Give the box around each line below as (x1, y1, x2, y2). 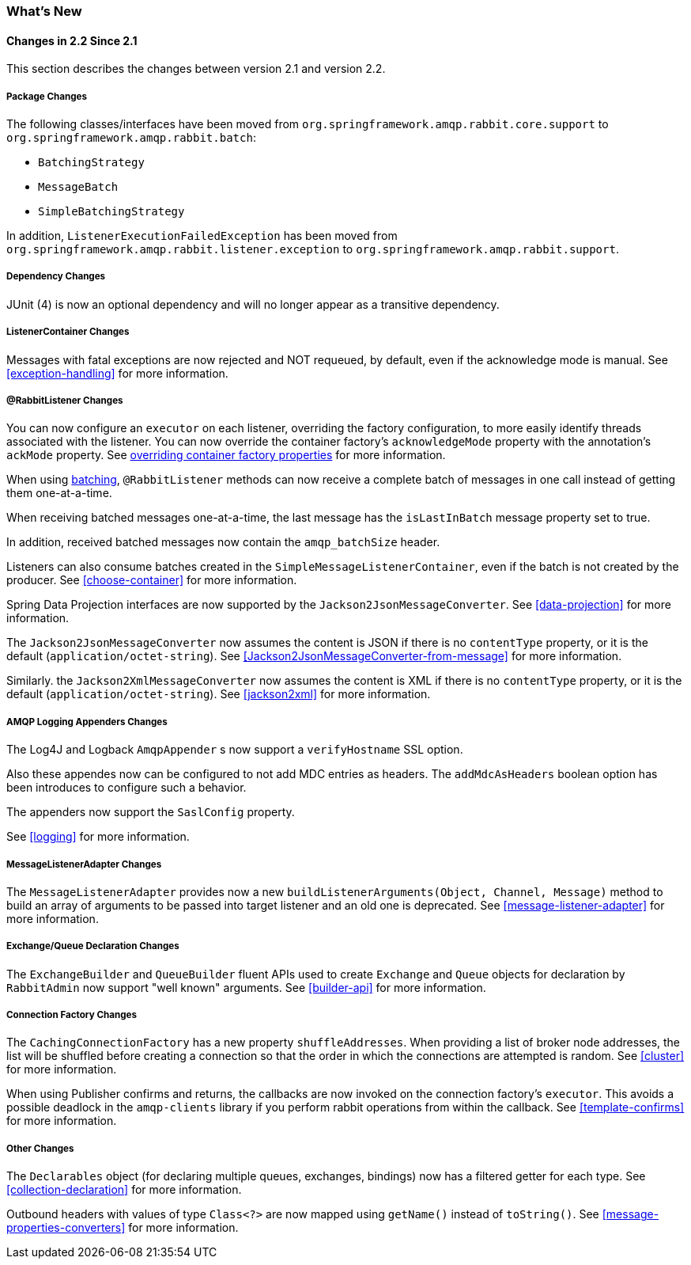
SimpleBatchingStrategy (38, 205, 185, 218)
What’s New (6, 3, 82, 19)
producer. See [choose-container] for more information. (6, 573, 297, 587)
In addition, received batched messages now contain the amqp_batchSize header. (6, 535, 440, 549)
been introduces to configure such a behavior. (6, 781, 247, 795)
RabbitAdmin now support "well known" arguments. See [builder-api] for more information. (6, 980, 486, 994)
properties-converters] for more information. (6, 1221, 239, 1235)
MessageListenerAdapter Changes (6, 858, 162, 870)
